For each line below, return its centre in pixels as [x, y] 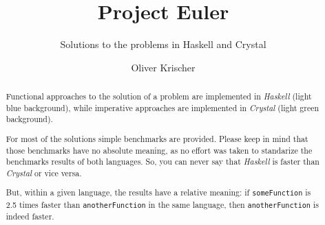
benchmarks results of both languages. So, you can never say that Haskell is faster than [162, 162]
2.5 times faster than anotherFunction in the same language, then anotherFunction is [162, 204]
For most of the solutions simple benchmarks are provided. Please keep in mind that [157, 138]
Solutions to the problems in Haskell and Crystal [163, 44]
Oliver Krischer [163, 67]
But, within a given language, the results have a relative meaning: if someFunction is [158, 192]
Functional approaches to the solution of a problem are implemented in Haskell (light [159, 96]
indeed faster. [30, 216]
